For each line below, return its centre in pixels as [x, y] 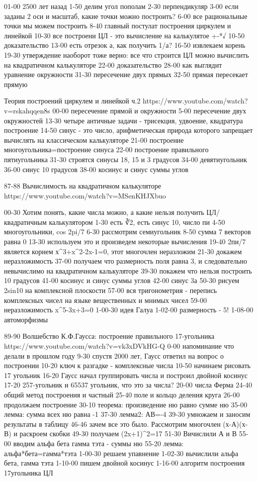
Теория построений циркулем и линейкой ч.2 [72, 101]
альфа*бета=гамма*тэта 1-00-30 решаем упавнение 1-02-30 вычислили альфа [121, 453]
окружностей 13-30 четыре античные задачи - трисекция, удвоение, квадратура [124, 120]
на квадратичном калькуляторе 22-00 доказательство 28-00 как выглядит [113, 64]
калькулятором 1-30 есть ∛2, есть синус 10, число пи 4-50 [137, 222]
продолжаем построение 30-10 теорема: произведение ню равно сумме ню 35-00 [126, 404]
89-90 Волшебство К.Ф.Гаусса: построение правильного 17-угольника [109, 336]
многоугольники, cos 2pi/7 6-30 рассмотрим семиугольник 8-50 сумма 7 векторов [128, 232]
